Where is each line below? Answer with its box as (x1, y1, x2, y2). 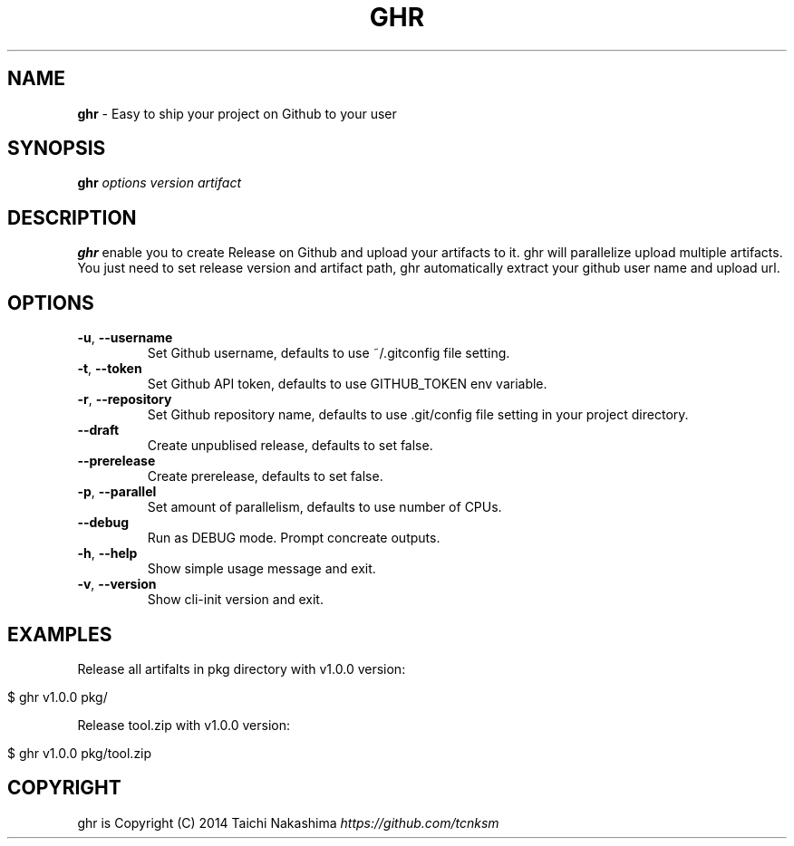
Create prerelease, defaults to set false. (147, 468, 383, 485)
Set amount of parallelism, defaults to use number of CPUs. (147, 499, 502, 515)
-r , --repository (77, 391, 172, 408)
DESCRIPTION (7, 206, 137, 229)
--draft (77, 422, 120, 438)
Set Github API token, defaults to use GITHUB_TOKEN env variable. (147, 376, 547, 392)
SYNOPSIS (7, 137, 106, 160)
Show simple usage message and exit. (147, 561, 376, 577)
